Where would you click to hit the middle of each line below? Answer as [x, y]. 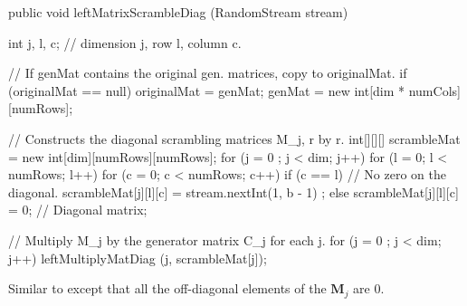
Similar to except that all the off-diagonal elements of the [167, 288]
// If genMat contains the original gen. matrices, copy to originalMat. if [208, 73]
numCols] [434, 90]
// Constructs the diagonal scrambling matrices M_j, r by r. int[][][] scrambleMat [234, 138]
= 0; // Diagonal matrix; [78, 210]
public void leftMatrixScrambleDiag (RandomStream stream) [178, 12]
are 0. [369, 288]
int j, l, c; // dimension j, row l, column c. [125, 42]
